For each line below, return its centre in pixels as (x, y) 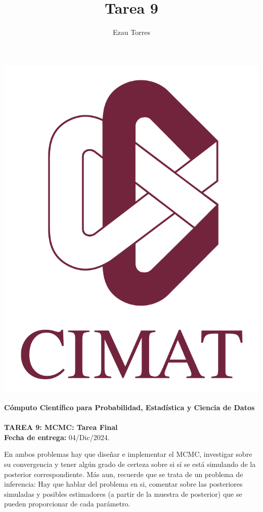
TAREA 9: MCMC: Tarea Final (61, 427)
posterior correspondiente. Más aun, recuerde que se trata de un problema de (124, 474)
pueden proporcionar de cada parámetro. (67, 504)
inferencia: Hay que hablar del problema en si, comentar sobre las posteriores (123, 484)
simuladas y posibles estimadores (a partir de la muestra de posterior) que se (123, 494)
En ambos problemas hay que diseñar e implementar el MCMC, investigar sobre (128, 454)
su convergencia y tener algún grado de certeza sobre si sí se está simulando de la (130, 464)
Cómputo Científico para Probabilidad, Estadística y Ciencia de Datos (129, 407)
